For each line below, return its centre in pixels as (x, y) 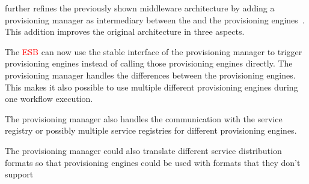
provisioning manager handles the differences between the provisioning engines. (150, 75)
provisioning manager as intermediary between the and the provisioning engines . (155, 19)
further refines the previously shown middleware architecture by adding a (140, 8)
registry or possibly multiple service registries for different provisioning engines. (151, 130)
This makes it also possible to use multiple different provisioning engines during (151, 87)
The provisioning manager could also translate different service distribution (143, 150)
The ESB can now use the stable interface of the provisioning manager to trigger (154, 51)
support (19, 174)
